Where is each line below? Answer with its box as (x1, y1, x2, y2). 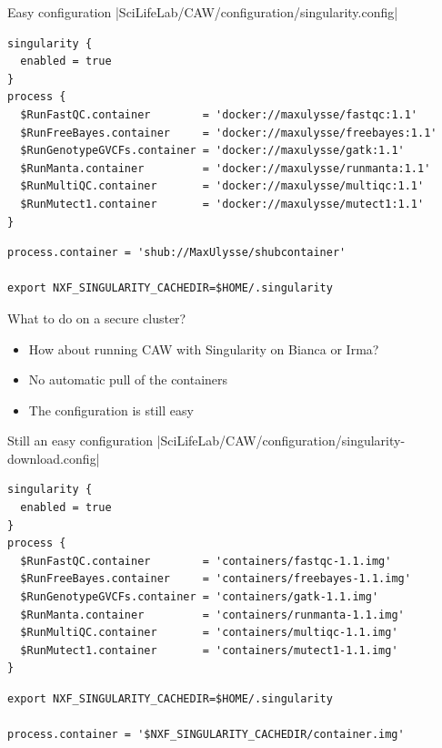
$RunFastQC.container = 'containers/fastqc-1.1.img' (20, 554, 392, 568)
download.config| (7, 448, 100, 467)
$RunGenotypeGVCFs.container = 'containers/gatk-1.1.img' (20, 590, 379, 604)
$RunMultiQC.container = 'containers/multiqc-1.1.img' (20, 626, 398, 640)
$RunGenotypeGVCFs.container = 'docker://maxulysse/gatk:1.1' (20, 144, 405, 158)
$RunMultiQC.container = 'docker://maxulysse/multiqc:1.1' (20, 179, 425, 193)
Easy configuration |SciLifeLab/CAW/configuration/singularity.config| (7, 3, 398, 21)
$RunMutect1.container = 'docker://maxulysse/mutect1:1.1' (20, 197, 425, 210)
